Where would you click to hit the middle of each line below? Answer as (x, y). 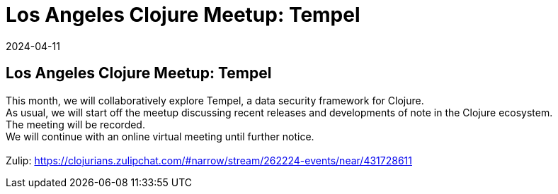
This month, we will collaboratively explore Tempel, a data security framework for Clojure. (215, 100)
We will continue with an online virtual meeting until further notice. (160, 136)
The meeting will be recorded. (75, 124)
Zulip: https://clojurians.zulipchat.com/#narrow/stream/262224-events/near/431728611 (209, 160)
